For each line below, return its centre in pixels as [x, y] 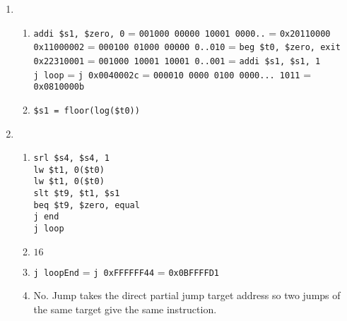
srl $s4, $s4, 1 [71, 158]
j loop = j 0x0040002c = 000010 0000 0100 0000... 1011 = [172, 74]
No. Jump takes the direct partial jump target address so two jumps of [187, 295]
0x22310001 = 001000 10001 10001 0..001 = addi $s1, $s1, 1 [177, 60]
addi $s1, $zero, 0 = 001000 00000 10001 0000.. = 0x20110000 [182, 32]
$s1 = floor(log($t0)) [87, 110]
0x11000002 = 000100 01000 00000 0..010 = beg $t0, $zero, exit [187, 46]
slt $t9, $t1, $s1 [77, 194]
